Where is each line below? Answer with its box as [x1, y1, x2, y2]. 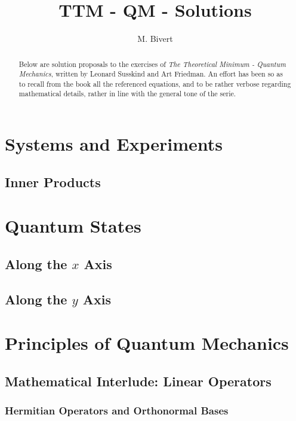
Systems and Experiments [5, 132, 223, 156]
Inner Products [5, 172, 101, 191]
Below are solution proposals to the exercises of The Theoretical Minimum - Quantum [18, 59, 286, 69]
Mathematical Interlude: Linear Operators [5, 371, 272, 390]
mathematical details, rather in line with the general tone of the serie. [18, 89, 236, 99]
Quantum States [5, 213, 141, 238]
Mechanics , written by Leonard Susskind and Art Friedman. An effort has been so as [18, 69, 283, 79]
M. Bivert [137, 32, 173, 45]
